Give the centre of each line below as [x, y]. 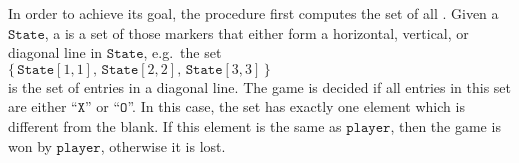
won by [30, 145]
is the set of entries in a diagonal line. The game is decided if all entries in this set [260, 86]
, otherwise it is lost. [163, 145]
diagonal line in [55, 52]
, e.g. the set [182, 52]
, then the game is [445, 125]
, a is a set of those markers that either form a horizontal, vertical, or [256, 32]
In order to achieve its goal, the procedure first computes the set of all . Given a [253, 13]
